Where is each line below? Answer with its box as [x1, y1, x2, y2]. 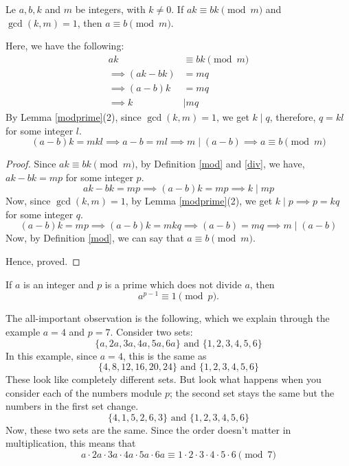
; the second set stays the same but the [170, 385, 335, 399]
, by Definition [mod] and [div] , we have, [135, 156, 305, 171]
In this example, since [5, 348, 98, 362]
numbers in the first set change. [5, 399, 139, 413]
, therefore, [269, 109, 316, 124]
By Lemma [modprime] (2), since [5, 109, 142, 124]
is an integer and [23, 277, 94, 291]
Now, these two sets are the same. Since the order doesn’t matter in [5, 422, 291, 436]
